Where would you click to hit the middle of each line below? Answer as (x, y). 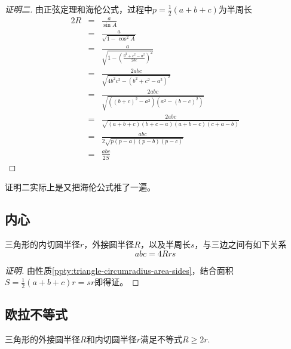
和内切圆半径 (111, 339)
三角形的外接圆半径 (42, 339)
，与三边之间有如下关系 (241, 244)
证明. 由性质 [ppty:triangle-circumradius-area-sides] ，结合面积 (119, 270)
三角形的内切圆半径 (42, 244)
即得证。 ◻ (117, 282)
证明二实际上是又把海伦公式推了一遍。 (80, 187)
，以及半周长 (165, 244)
